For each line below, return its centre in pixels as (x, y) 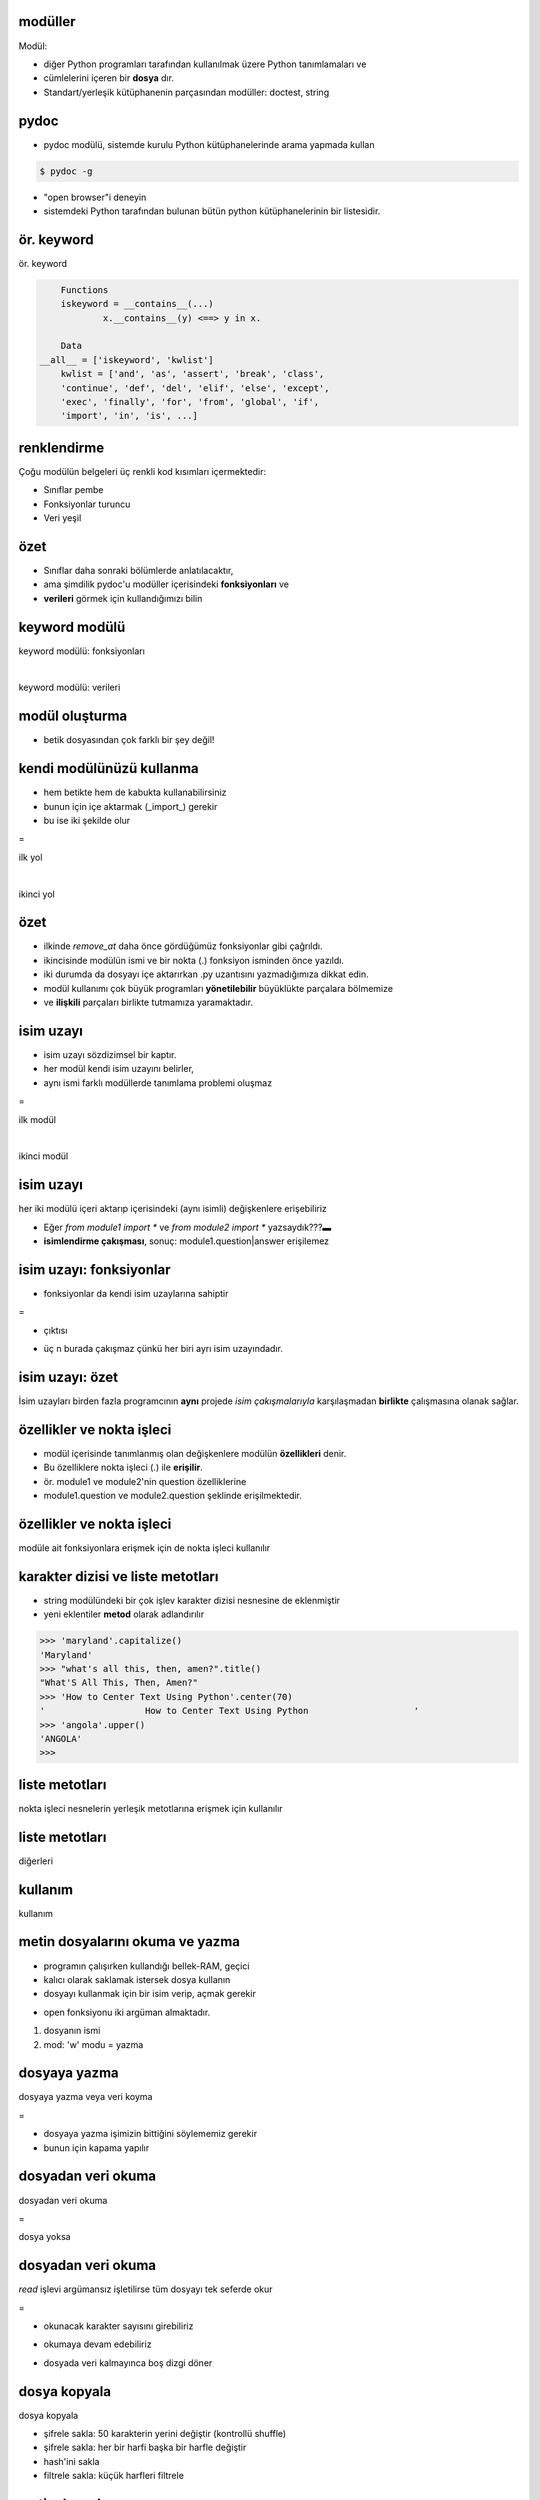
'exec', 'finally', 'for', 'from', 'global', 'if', (190, 401)
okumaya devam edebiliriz (97, 2344)
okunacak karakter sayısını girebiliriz (118, 2326)
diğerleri (36, 1861)
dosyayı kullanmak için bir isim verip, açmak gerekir (150, 1994)
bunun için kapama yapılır (96, 2147)
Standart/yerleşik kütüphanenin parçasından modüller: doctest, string (186, 92)
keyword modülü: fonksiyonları (81, 651)
